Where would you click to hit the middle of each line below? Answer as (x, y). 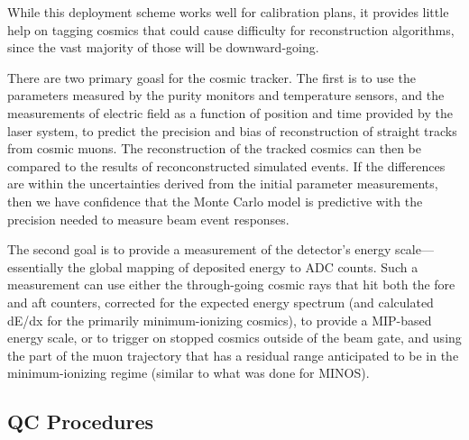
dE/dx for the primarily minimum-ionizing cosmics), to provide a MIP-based (220, 320)
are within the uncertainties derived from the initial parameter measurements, (223, 183)
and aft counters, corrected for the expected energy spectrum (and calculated (221, 302)
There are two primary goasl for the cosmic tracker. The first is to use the (212, 77)
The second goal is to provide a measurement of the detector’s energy (199, 249)
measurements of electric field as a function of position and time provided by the (230, 112)
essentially (36, 266)
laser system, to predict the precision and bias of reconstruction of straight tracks (232, 130)
